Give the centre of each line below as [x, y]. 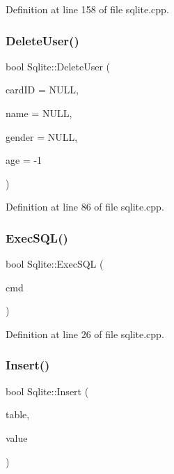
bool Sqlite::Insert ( [47, 391]
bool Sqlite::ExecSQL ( [55, 264]
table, [18, 414]
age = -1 [24, 160]
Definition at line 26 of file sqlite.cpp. [85, 334]
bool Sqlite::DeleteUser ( [58, 66]
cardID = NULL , [42, 90]
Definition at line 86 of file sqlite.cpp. [85, 207]
